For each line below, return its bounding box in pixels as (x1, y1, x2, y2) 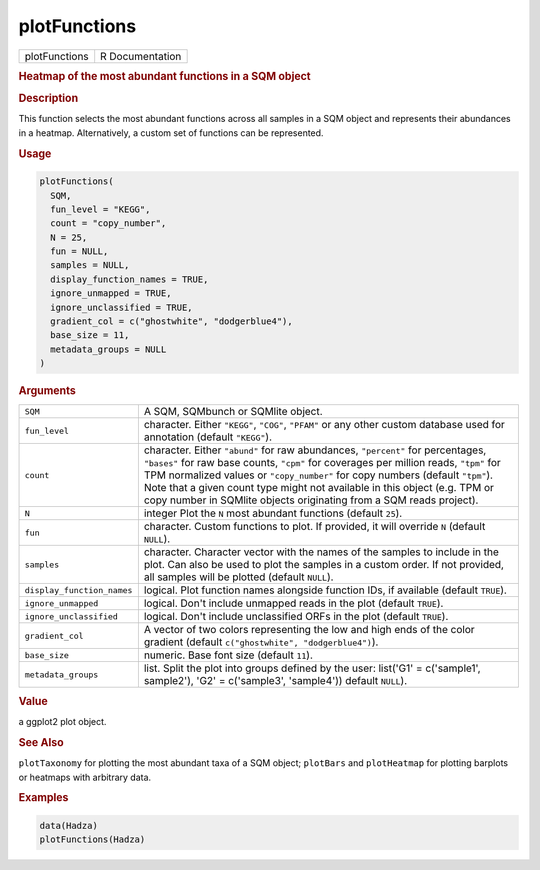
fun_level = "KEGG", (50, 203, 151, 215)
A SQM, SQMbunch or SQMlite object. (143, 405, 324, 419)
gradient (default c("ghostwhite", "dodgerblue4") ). (143, 635, 379, 649)
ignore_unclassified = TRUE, (50, 301, 194, 313)
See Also (18, 735, 64, 749)
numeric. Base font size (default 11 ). (143, 648, 314, 662)
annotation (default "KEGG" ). (143, 430, 272, 444)
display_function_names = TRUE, (50, 273, 209, 285)
